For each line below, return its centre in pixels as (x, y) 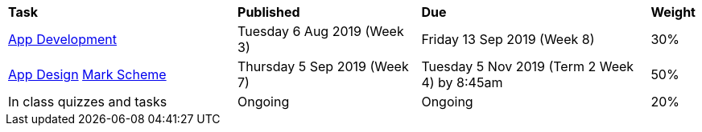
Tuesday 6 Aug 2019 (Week (321, 31)
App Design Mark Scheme (87, 74)
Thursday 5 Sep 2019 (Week (323, 66)
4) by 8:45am (462, 82)
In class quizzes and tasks (88, 102)
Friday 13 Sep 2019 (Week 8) (508, 39)
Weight (673, 12)
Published (269, 12)
